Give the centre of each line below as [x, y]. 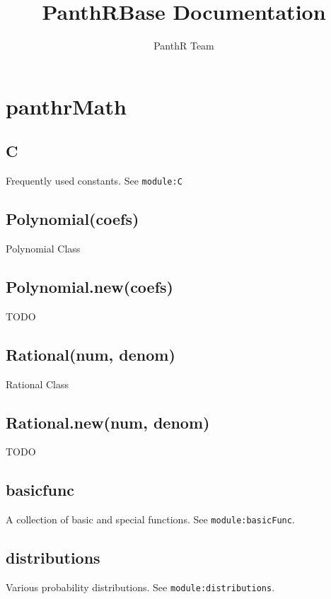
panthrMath [66, 106]
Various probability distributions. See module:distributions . [140, 587]
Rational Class [37, 384]
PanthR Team [184, 46]
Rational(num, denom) [91, 354]
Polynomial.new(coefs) [89, 286]
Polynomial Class [43, 248]
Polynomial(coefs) [72, 219]
